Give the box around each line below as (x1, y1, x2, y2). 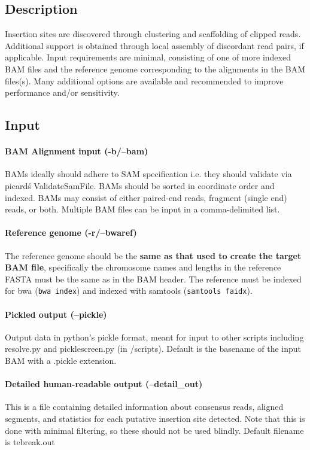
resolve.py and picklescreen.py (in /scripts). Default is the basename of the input (5, 342, 302, 355)
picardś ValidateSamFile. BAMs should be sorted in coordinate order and (5, 179, 275, 191)
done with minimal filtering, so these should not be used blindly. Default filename (5, 424, 304, 436)
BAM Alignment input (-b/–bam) (5, 145, 148, 157)
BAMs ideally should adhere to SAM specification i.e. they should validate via (5, 168, 292, 180)
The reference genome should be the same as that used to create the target (5, 249, 302, 262)
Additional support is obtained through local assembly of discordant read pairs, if (5, 39, 304, 51)
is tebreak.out (5, 436, 55, 448)
